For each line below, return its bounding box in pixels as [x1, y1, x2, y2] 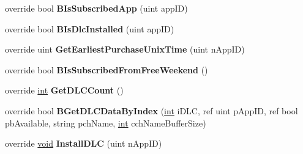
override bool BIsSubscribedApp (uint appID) [5, 2, 188, 14]
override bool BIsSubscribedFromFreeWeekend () [5, 63, 208, 76]
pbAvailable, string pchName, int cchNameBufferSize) [5, 116, 206, 129]
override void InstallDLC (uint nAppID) [5, 137, 162, 150]
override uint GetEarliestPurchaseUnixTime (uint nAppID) [5, 43, 245, 56]
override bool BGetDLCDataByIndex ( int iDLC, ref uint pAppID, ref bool [5, 104, 298, 117]
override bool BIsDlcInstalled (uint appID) [5, 22, 174, 35]
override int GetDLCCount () [5, 84, 124, 97]
